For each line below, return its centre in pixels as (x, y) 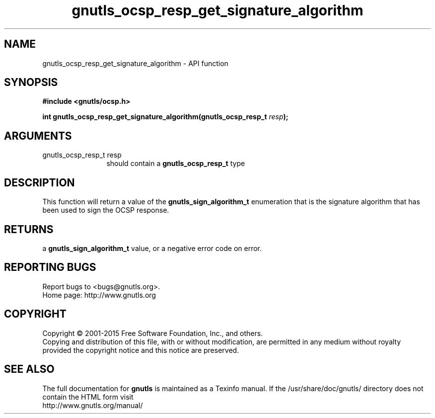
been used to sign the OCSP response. (106, 210)
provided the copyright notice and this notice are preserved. (141, 350)
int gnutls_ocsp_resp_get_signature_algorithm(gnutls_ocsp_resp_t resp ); (165, 117)
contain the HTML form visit (88, 397)
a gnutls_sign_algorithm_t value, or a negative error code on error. (152, 248)
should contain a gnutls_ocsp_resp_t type (176, 164)
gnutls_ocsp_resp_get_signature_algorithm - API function (135, 63)
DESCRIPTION (39, 182)
